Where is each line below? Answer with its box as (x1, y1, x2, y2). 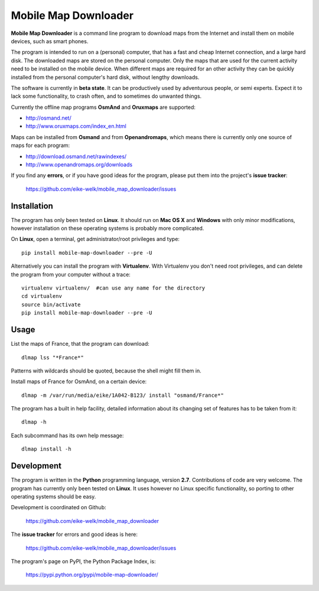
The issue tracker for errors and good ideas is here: (11, 531, 138, 538)
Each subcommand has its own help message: (11, 432, 124, 439)
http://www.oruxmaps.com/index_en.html (25, 123, 127, 130)
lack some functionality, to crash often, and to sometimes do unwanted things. (11, 92, 202, 100)
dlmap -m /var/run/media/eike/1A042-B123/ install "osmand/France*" (21, 391, 224, 399)
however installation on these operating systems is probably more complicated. (11, 225, 204, 232)
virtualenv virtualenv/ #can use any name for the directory (21, 285, 206, 291)
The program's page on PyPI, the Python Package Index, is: (11, 557, 156, 565)
